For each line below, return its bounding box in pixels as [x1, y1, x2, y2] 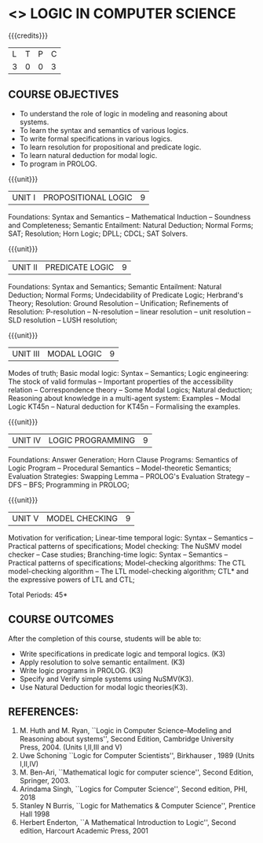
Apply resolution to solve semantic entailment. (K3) [19, 657, 185, 667]
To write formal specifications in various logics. [19, 134, 173, 143]
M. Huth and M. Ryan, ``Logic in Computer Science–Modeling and [19, 726, 232, 735]
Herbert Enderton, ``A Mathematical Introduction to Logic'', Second [19, 818, 237, 827]
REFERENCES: [8, 705, 79, 718]
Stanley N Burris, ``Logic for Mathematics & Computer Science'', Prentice [19, 801, 256, 811]
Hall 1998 [19, 809, 50, 819]
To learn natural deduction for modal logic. [19, 150, 158, 160]
